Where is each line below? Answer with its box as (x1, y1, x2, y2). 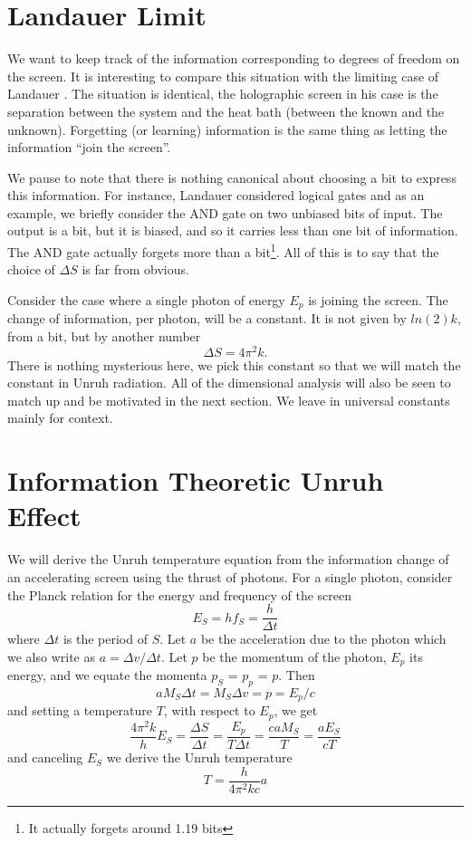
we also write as (7, 647, 95, 666)
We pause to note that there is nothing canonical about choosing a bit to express (7, 168, 457, 187)
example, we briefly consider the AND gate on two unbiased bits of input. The (7, 203, 443, 222)
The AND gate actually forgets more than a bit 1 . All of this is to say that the (7, 240, 439, 261)
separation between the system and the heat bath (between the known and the (7, 101, 445, 120)
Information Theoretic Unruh (7, 462, 384, 499)
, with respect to (163, 701, 255, 720)
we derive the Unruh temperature (106, 748, 293, 767)
